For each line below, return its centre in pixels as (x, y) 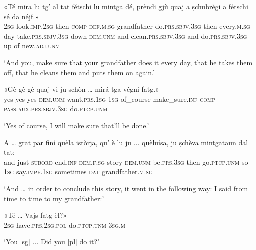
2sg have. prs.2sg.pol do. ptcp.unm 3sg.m (65, 224)
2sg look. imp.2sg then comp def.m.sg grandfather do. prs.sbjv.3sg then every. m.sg (127, 26)
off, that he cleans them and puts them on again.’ (79, 72)
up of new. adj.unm (32, 46)
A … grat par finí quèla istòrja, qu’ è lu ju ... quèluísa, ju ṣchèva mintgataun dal (126, 142)
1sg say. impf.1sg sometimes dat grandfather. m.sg (78, 171)
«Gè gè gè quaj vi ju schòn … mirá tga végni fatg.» (82, 89)
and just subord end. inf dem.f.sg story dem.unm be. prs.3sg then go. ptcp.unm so (126, 161)
